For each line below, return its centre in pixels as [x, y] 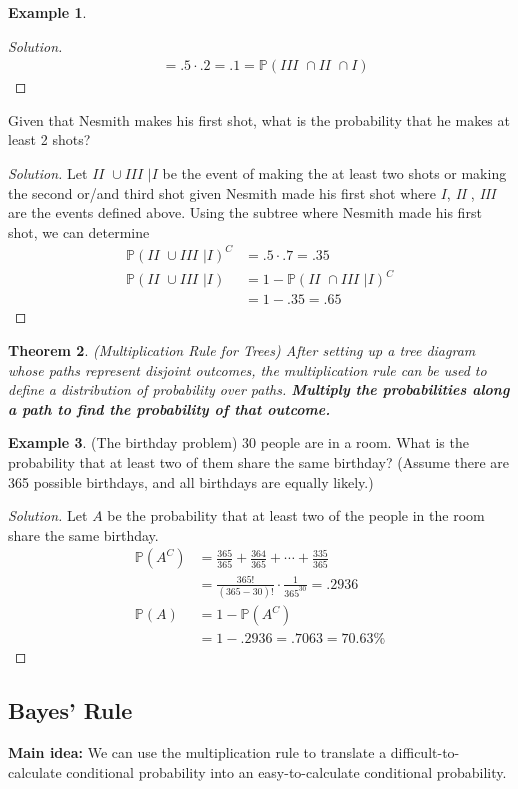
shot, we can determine [79, 231]
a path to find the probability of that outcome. [169, 408]
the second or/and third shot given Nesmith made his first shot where [222, 192]
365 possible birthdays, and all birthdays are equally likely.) [191, 481]
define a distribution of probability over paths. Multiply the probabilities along [259, 389]
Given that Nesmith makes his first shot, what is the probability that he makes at [259, 119]
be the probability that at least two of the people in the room [296, 515]
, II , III [471, 192]
